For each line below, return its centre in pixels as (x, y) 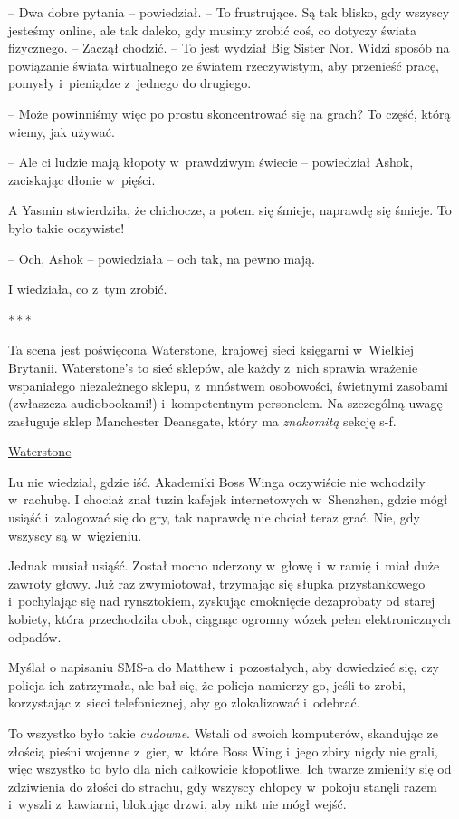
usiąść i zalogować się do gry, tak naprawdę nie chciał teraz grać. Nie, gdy (214, 517)
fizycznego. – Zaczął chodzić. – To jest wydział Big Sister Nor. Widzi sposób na (229, 48)
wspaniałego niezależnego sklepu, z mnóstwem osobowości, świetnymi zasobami (228, 385)
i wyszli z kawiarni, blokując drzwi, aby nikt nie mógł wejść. (177, 804)
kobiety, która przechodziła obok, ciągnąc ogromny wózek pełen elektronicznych (229, 619)
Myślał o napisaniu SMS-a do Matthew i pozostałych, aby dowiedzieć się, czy (224, 667)
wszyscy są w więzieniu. (75, 535)
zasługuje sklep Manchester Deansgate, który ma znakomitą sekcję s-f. (202, 420)
